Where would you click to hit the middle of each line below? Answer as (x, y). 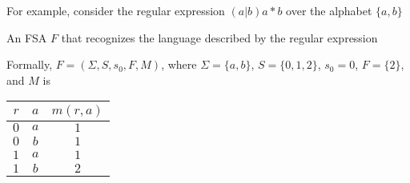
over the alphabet (329, 10)
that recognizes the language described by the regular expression (219, 37)
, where (179, 64)
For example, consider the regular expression (116, 10)
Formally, (30, 64)
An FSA (27, 37)
